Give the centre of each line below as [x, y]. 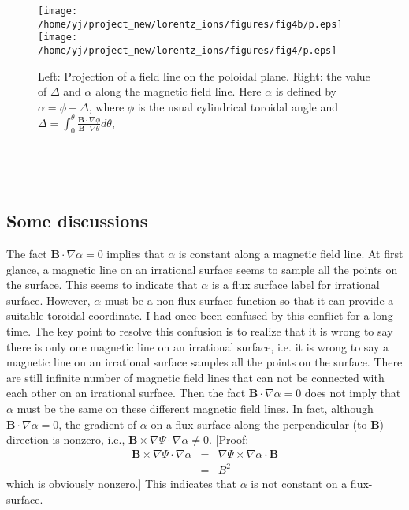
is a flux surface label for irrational [296, 285]
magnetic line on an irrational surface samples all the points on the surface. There [204, 362]
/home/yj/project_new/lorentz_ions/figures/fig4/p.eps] [188, 50]
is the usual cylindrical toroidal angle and [238, 106]
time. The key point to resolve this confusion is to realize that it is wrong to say [200, 331]
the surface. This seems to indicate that [102, 285]
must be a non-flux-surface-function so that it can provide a [249, 300]
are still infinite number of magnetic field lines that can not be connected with [195, 377]
